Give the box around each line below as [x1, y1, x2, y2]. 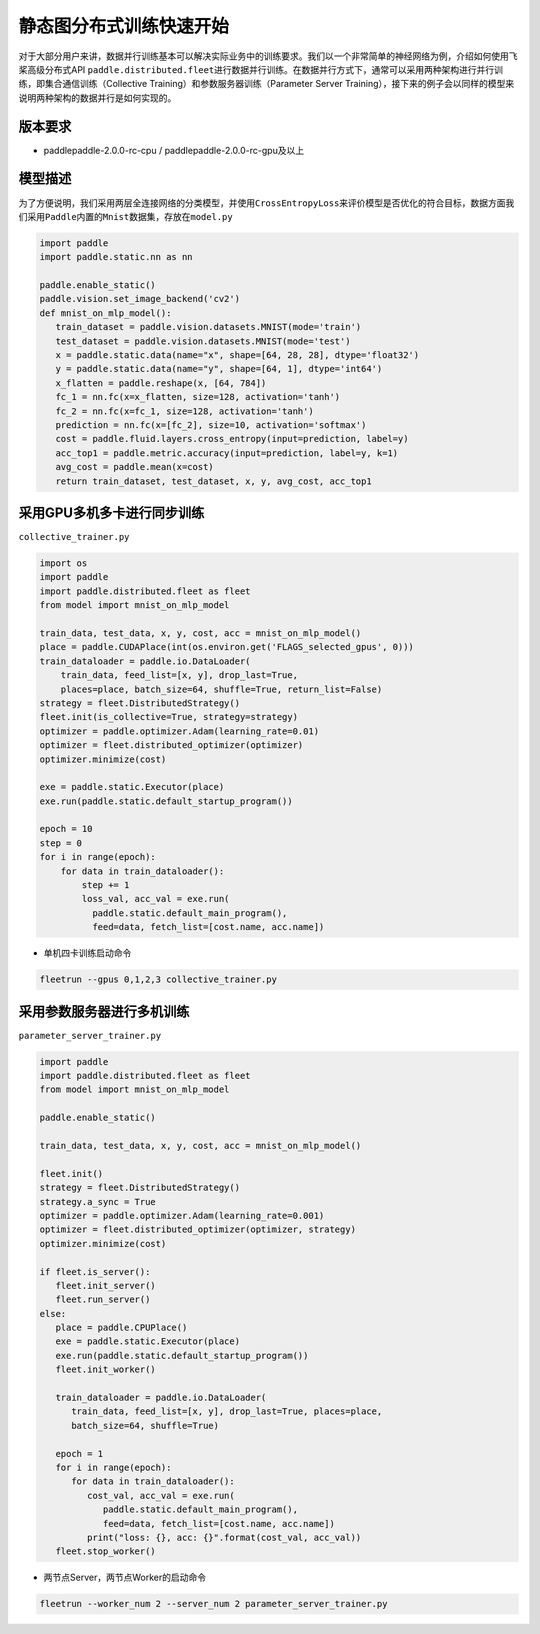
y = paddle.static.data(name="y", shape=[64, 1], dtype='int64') [55, 363, 383, 375]
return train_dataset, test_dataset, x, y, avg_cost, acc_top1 [55, 475, 372, 487]
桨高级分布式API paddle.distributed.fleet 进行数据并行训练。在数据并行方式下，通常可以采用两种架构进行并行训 [18, 63, 504, 75]
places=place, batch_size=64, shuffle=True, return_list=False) [60, 683, 383, 695]
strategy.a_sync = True [39, 1196, 157, 1207]
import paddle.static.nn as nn [39, 251, 194, 263]
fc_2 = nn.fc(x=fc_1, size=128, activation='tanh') [55, 405, 314, 417]
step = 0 [39, 837, 83, 849]
